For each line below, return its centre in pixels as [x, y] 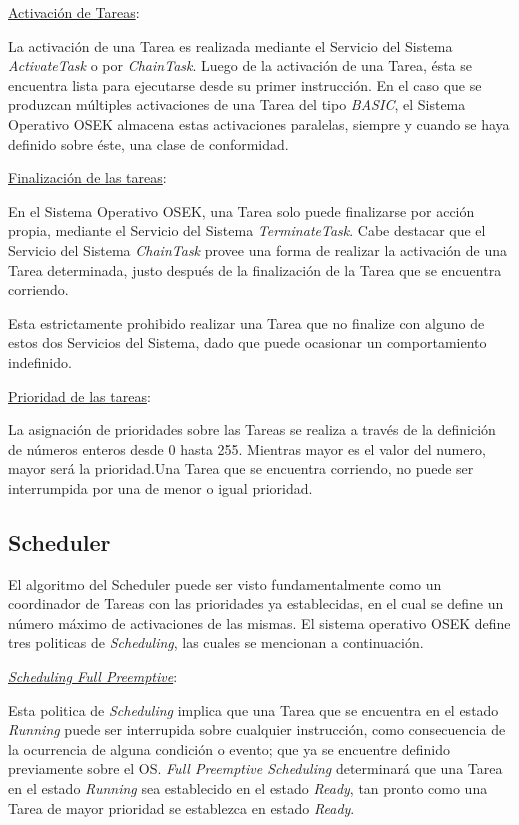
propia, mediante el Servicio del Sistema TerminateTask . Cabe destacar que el [247, 230]
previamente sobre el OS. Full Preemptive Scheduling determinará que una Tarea [255, 768]
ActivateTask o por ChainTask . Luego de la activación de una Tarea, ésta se [240, 65]
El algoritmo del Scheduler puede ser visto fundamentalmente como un [225, 583]
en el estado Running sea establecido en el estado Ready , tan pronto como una [248, 788]
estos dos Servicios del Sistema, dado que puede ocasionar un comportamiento [247, 342]
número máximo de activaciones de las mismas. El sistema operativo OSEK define [259, 622]
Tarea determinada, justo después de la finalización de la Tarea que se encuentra [255, 269]
